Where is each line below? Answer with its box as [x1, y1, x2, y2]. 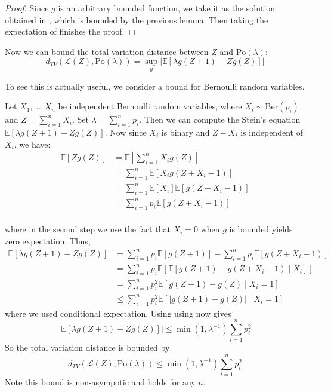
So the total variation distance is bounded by [5, 341, 170, 354]
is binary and [161, 125, 210, 138]
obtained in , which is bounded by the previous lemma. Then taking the [5, 13, 268, 26]
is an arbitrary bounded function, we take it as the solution [58, 2, 276, 14]
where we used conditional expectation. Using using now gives [5, 307, 231, 319]
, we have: [14, 137, 51, 150]
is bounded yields [229, 223, 293, 235]
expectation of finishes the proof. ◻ [5, 25, 136, 38]
